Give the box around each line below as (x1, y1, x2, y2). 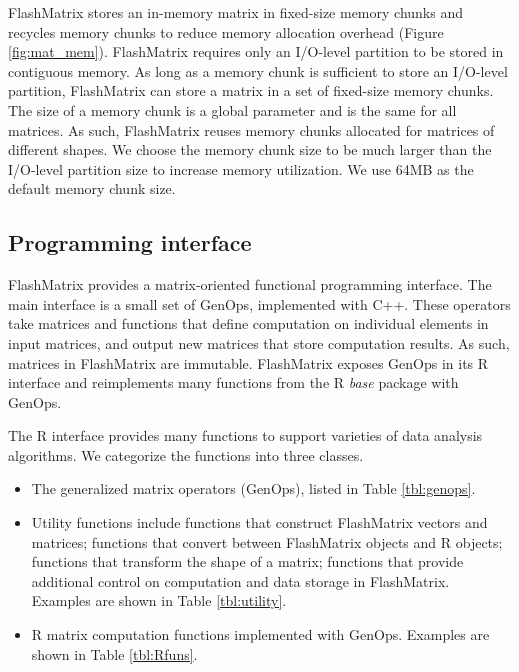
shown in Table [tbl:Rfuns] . (31, 643, 198, 664)
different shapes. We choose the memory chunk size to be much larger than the (8, 139, 492, 160)
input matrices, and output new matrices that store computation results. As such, (8, 332, 510, 353)
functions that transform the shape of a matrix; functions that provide (31, 551, 464, 572)
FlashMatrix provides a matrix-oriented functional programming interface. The (8, 274, 492, 295)
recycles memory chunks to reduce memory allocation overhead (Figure (8, 21, 444, 42)
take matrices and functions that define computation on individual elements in (8, 313, 489, 334)
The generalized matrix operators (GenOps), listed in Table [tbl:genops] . (31, 478, 476, 499)
